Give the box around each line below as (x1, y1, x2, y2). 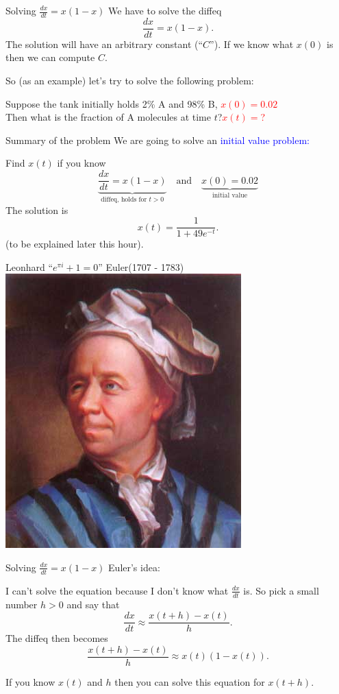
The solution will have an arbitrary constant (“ (5, 36, 203, 51)
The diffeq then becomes (5, 631, 108, 645)
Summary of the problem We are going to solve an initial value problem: (5, 132, 310, 147)
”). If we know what (210, 36, 294, 51)
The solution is (5, 202, 68, 217)
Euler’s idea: (108, 560, 160, 574)
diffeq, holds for (101, 196, 147, 203)
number (5, 597, 38, 611)
